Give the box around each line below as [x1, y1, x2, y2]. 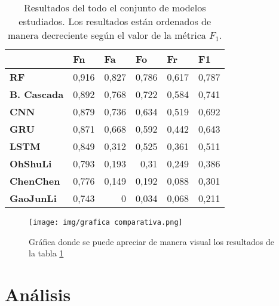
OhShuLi [10, 157, 52, 170]
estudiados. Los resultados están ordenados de [19, 14, 211, 28]
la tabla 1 [29, 247, 64, 259]
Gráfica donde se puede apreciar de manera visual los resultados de [29, 235, 274, 247]
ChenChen [10, 174, 60, 188]
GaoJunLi [10, 191, 57, 205]
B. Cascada [10, 87, 64, 101]
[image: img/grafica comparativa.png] [29, 218, 183, 227]
